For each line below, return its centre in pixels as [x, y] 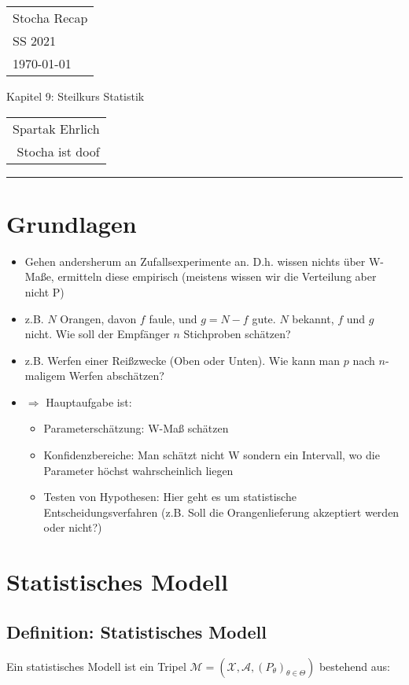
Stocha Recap [50, 18]
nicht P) [44, 291]
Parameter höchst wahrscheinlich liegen [138, 470]
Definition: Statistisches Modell [136, 631]
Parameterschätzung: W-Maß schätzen [136, 428]
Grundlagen [72, 223]
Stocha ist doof [58, 151]
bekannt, [313, 318]
